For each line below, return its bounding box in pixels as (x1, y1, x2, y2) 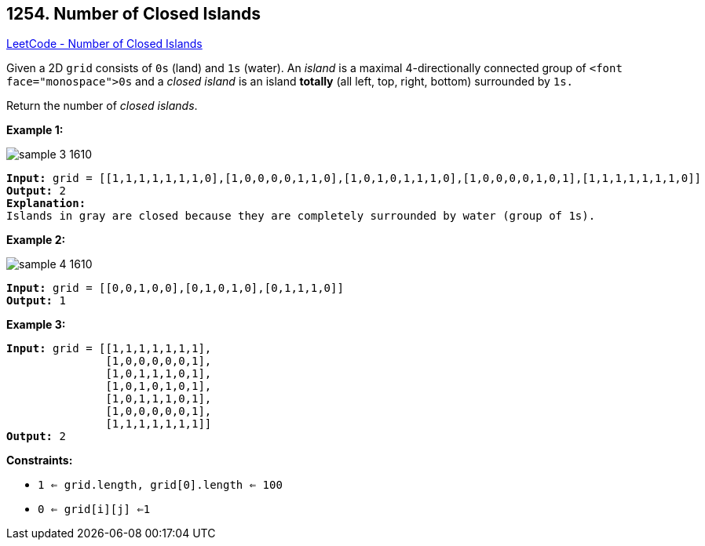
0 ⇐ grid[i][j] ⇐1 (38, 503, 151, 516)
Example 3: (6, 318, 66, 332)
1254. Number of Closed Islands (6, 4, 261, 24)
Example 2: (6, 233, 66, 247)
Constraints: (6, 453, 73, 468)
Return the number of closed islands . (6, 99, 198, 113)
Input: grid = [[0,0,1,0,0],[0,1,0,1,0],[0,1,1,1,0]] (6, 282, 344, 295)
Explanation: (6, 197, 86, 210)
